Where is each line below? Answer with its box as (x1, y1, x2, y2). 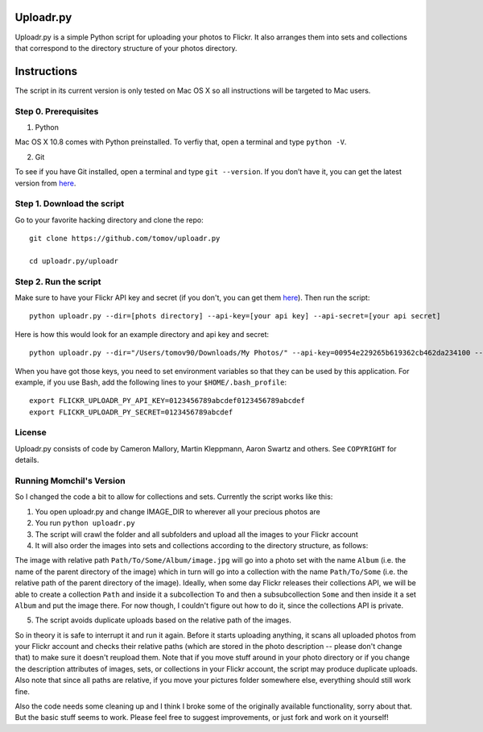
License (14, 427, 47, 439)
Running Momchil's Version (14, 476, 126, 486)
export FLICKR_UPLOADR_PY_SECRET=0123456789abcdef (29, 407, 233, 417)
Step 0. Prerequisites (14, 106, 99, 117)
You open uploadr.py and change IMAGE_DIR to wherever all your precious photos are (35, 506, 321, 516)
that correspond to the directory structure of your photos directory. (14, 43, 237, 52)
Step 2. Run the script (14, 276, 101, 287)
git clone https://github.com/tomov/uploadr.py (29, 234, 221, 243)
